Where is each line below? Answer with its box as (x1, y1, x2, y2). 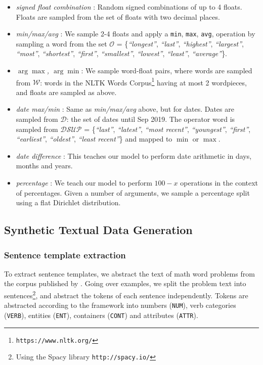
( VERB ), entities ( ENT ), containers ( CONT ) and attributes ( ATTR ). (4, 309, 198, 320)
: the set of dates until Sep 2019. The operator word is (66, 114, 235, 124)
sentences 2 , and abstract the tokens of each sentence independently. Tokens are (4, 289, 248, 300)
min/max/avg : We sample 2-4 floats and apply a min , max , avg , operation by (16, 28, 255, 39)
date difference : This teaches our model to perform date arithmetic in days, (16, 150, 252, 161)
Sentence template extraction (4, 248, 126, 261)
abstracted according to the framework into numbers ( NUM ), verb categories (4, 300, 236, 310)
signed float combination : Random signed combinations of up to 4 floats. (16, 2, 242, 12)
